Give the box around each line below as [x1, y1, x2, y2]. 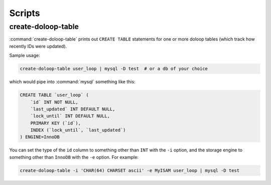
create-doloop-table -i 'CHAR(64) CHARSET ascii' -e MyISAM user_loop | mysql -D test [20, 167, 240, 173]
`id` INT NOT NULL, [30, 99, 79, 105]
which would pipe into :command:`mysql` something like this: [9, 79, 135, 85]
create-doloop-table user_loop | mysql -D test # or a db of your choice [20, 66, 208, 72]
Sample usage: [9, 53, 40, 59]
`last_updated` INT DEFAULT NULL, [30, 106, 115, 112]
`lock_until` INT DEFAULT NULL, [30, 113, 110, 119]
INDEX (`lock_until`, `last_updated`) [30, 127, 126, 133]
